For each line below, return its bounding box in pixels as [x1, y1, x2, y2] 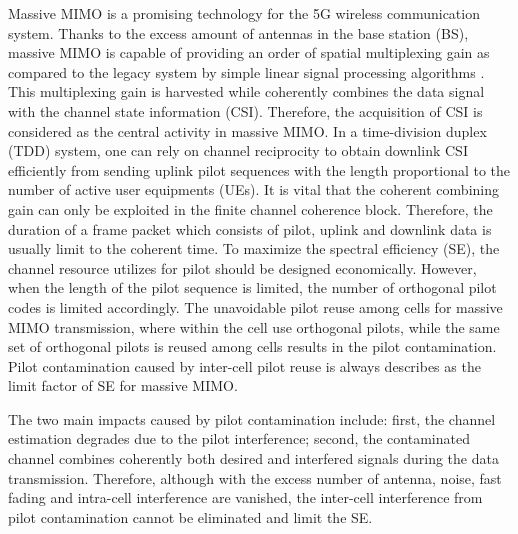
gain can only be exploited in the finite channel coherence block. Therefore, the [8, 198, 493, 219]
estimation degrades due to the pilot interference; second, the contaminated [8, 428, 470, 449]
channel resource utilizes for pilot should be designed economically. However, [8, 257, 477, 278]
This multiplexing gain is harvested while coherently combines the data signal [8, 81, 485, 102]
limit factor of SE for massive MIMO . [8, 375, 238, 396]
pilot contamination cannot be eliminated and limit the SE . [8, 506, 373, 527]
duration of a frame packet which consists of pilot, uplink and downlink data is [8, 218, 492, 239]
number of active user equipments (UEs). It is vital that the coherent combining [8, 179, 499, 200]
